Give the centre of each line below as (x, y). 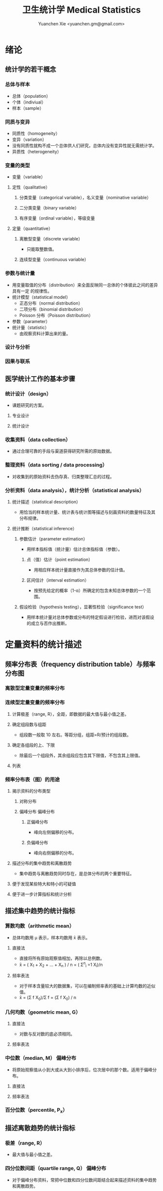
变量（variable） (29, 177)
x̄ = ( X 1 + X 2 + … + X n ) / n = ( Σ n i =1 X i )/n (61, 965)
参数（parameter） (31, 321)
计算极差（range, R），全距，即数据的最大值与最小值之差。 (70, 714)
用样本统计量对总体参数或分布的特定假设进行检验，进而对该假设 (90, 617)
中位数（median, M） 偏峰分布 (41, 1058)
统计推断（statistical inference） (44, 528)
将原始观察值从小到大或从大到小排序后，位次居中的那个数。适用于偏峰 (82, 1070)
